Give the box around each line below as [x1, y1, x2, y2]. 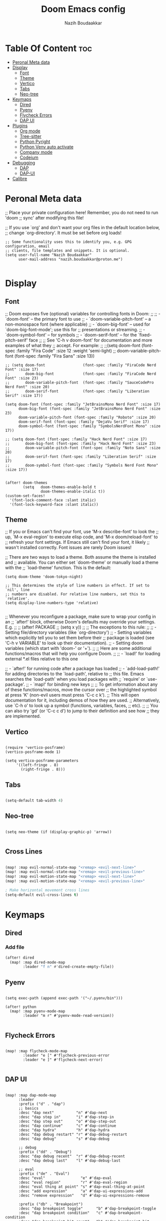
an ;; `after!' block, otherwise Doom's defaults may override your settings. [5, 619, 156, 625]
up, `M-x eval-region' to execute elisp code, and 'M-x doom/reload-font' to [5, 534, 158, 540]
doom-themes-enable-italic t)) [40, 489, 106, 494]
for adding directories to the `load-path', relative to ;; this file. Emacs [5, 671, 145, 677]
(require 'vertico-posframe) [5, 745, 65, 750]
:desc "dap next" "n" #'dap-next [18, 1110, 108, 1115]
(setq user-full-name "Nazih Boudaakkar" [5, 252, 92, 257]
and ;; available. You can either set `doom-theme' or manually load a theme [5, 559, 159, 566]
